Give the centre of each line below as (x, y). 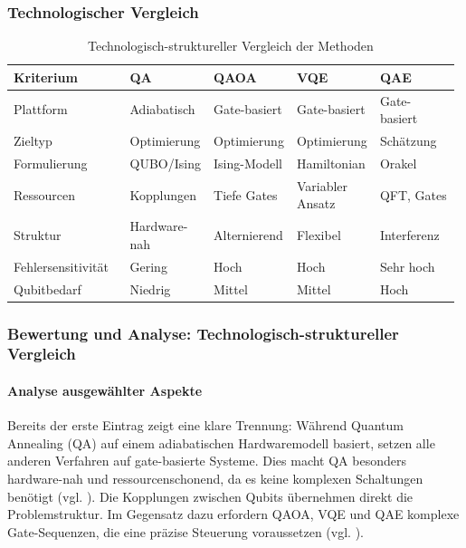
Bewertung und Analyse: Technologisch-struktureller (203, 333)
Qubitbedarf (48, 288)
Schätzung (408, 141)
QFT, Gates (413, 194)
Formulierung (51, 163)
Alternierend (248, 235)
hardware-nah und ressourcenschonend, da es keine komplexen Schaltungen (215, 478)
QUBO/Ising (165, 163)
